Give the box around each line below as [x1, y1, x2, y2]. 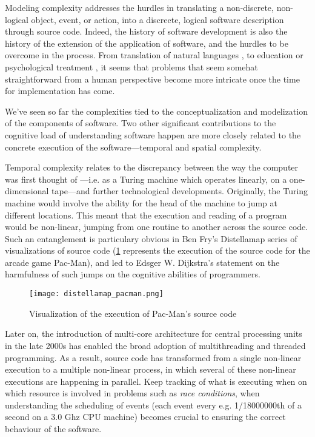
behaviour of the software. [5, 422, 102, 435]
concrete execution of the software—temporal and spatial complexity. [5, 140, 262, 153]
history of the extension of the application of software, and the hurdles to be [5, 36, 288, 49]
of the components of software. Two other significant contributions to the [5, 117, 276, 129]
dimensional [5, 185, 49, 197]
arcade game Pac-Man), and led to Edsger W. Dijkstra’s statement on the [5, 256, 280, 268]
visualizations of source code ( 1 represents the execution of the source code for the [5, 244, 310, 257]
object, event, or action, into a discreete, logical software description [31, 13, 284, 25]
